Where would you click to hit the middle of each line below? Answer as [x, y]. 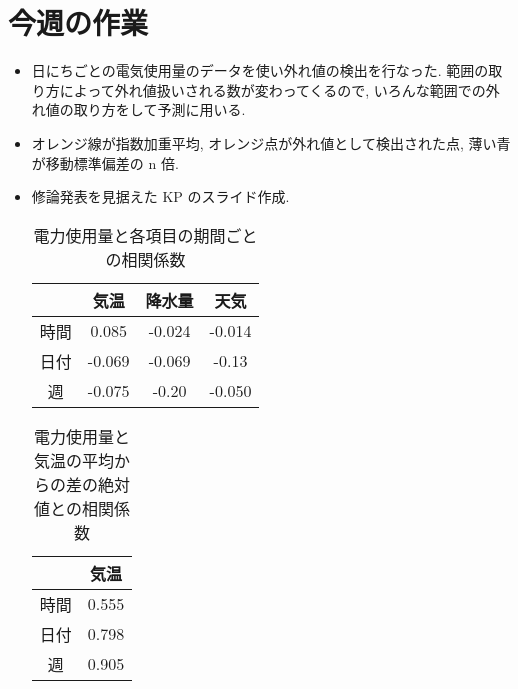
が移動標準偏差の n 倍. [105, 162]
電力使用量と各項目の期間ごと [145, 235]
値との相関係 [82, 508]
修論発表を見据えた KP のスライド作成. [160, 196]
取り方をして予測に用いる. [159, 109]
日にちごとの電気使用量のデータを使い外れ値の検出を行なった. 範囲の [260, 70]
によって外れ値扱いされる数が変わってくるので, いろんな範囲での [272, 89]
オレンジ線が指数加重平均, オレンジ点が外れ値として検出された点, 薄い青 [271, 142]
